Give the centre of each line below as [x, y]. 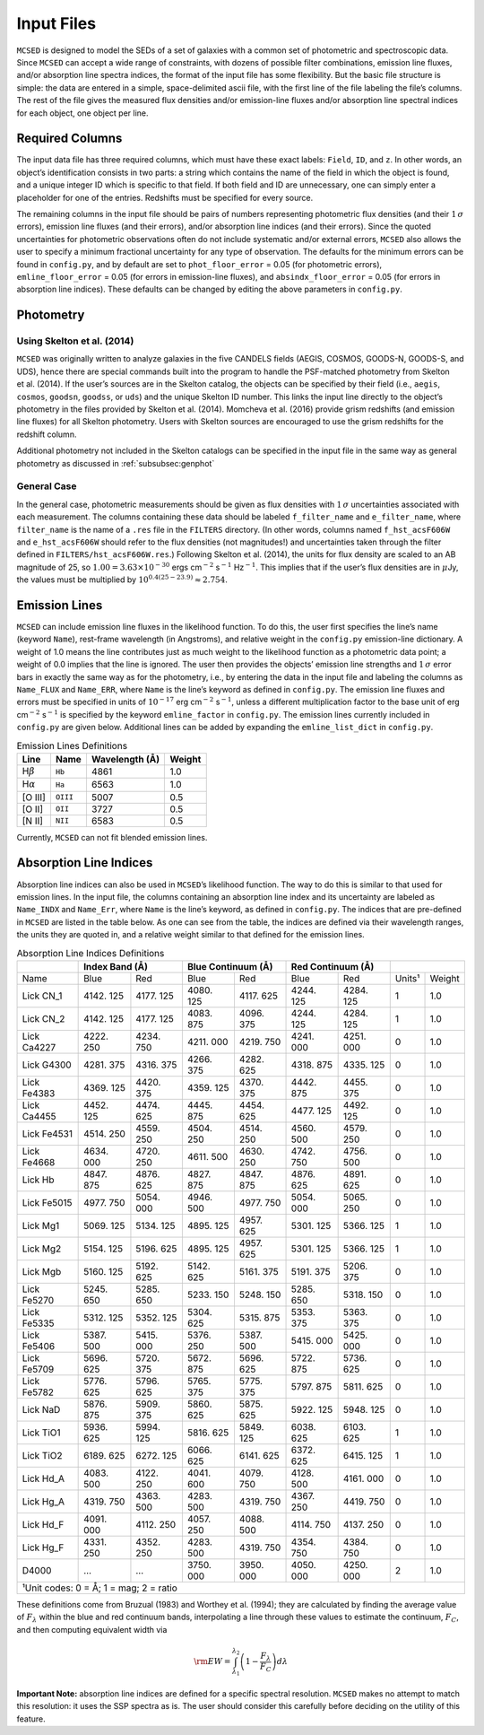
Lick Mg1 [41, 1225]
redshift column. [47, 434]
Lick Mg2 [42, 1249]
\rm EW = [212, 1661]
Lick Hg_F [43, 1548]
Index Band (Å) [116, 966]
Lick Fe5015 [47, 1202]
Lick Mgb [42, 1271]
